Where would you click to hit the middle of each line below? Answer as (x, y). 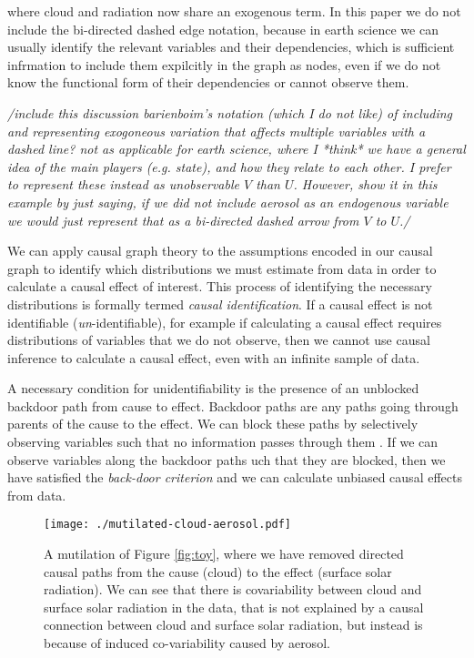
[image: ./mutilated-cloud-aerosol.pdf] (168, 525)
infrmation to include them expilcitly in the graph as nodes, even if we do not (224, 64)
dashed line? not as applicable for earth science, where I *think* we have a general (237, 149)
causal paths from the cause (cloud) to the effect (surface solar (218, 571)
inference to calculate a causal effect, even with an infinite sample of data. (214, 357)
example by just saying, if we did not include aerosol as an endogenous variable (228, 202)
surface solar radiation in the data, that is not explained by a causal (234, 607)
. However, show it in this (365, 184)
